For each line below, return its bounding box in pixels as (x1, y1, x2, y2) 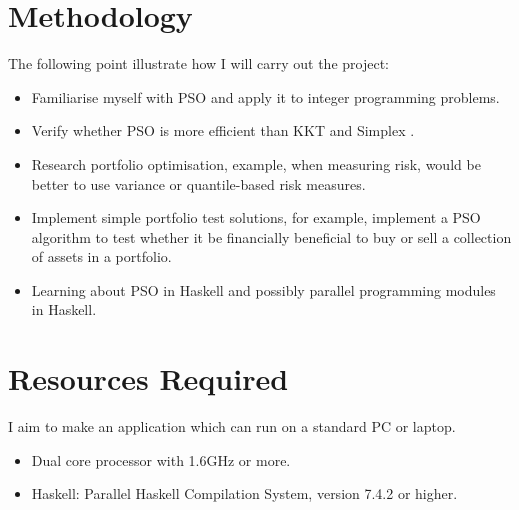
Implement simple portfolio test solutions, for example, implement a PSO (31, 207, 481, 228)
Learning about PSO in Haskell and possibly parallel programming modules (31, 279, 496, 300)
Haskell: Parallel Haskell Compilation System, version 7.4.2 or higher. (31, 483, 458, 504)
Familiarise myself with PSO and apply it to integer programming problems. (31, 86, 500, 107)
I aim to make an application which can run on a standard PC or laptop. (8, 416, 456, 437)
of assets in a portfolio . (31, 246, 172, 267)
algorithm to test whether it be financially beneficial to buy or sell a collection (31, 226, 512, 247)
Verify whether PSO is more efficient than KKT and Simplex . (31, 120, 415, 141)
